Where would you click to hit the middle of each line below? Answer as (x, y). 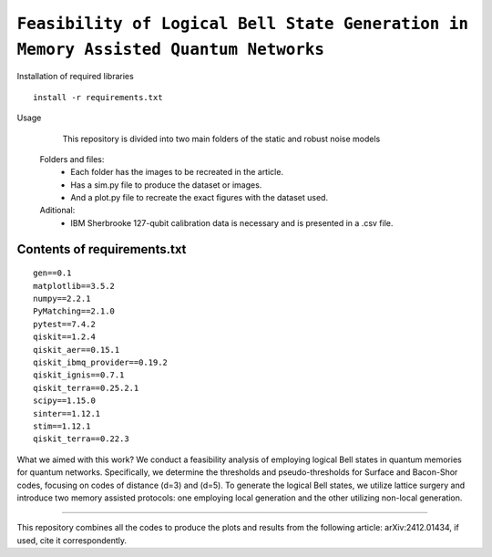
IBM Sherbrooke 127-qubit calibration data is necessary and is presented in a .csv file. (232, 222)
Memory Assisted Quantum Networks (171, 49)
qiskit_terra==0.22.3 (81, 439)
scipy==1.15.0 (64, 401)
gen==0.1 (52, 273)
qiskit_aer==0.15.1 (77, 350)
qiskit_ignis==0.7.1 (79, 375)
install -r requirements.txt (98, 97)
